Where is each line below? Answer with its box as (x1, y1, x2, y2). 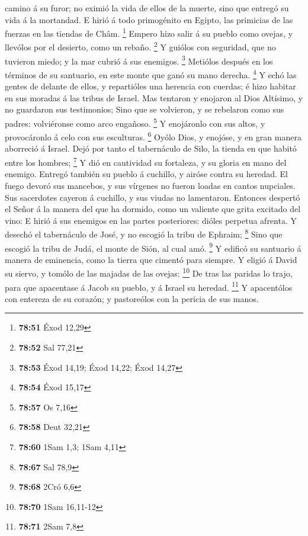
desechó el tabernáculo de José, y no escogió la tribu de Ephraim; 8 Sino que (5, 226, 283, 240)
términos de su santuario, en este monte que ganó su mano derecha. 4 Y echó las (5, 66, 297, 81)
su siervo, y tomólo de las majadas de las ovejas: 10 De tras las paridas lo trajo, (5, 265, 293, 280)
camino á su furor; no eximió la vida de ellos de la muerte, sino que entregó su (5, 2, 289, 14)
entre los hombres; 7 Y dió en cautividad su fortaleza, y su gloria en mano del (5, 155, 287, 168)
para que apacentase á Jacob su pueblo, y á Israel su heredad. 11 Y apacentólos (5, 279, 293, 293)
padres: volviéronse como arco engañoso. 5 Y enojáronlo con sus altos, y (5, 115, 265, 129)
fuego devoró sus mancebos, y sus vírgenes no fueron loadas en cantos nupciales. (5, 179, 296, 191)
